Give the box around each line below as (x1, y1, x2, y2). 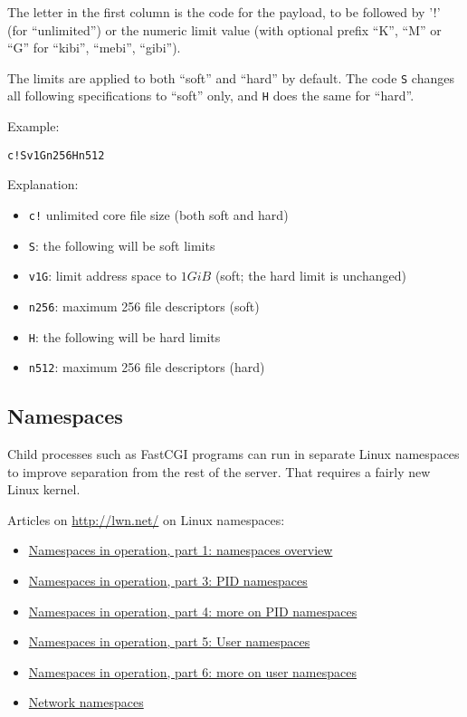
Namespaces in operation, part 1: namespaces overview (28, 540, 333, 559)
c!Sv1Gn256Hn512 (7, 148, 105, 162)
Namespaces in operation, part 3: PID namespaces (28, 571, 308, 590)
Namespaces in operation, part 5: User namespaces (28, 632, 310, 651)
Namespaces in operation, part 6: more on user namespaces (28, 662, 357, 681)
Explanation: (7, 175, 79, 194)
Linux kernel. (7, 480, 81, 499)
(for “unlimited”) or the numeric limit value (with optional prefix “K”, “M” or (7, 20, 442, 39)
